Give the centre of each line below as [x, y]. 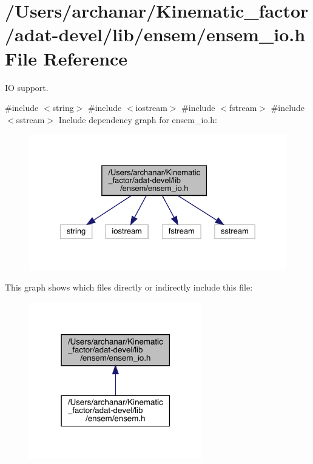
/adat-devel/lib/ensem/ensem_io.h [155, 34]
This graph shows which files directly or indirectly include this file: [129, 287]
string [63, 108]
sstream [30, 119]
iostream [151, 108]
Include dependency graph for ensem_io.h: [138, 119]
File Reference [66, 58]
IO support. [27, 87]
